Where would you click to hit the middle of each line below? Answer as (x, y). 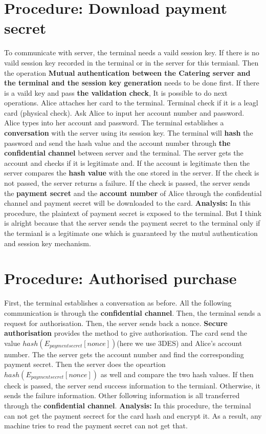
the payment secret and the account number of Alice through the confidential (133, 193)
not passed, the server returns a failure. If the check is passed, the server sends (127, 183)
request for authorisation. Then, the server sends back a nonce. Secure (116, 323)
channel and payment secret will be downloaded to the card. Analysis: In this (127, 203)
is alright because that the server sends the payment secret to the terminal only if (132, 223)
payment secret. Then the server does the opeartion (85, 364)
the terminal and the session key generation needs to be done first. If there (132, 83)
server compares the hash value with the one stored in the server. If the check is (132, 173)
